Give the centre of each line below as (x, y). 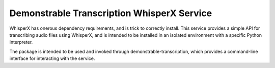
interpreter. (21, 42)
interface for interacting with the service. (52, 58)
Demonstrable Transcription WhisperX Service (111, 13)
